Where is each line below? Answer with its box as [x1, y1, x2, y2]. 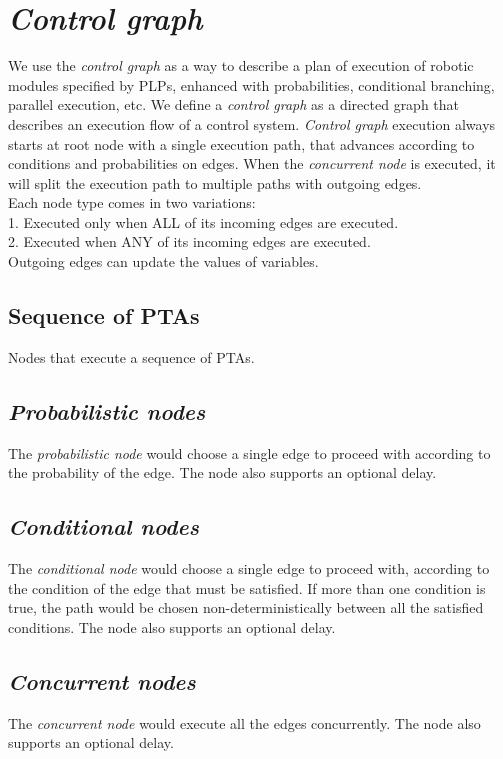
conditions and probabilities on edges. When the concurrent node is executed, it [8, 153, 496, 174]
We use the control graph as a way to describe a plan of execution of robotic [8, 55, 474, 76]
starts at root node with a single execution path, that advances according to [8, 133, 475, 154]
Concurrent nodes [8, 665, 196, 696]
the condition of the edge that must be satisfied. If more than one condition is [8, 577, 486, 598]
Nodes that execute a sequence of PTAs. [8, 346, 255, 367]
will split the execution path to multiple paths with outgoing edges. [8, 172, 422, 193]
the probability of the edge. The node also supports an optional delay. [8, 462, 437, 483]
